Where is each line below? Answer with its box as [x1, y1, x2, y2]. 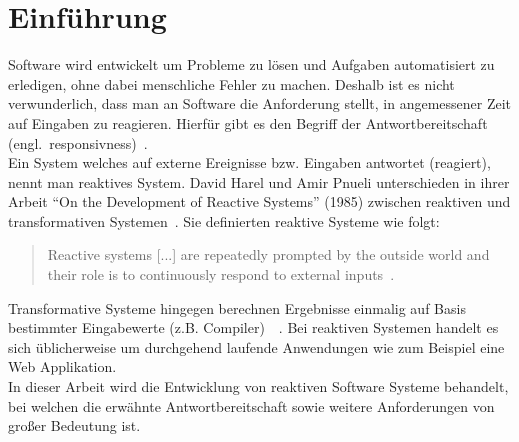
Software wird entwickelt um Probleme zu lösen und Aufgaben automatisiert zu [8, 54, 495, 75]
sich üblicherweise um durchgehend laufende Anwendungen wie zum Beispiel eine [8, 336, 505, 357]
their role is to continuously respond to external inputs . [47, 264, 395, 285]
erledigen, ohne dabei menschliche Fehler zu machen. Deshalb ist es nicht [8, 73, 455, 94]
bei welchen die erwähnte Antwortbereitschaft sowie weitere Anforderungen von [8, 395, 495, 416]
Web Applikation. [8, 356, 117, 377]
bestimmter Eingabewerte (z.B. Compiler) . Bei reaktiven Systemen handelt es [8, 317, 499, 338]
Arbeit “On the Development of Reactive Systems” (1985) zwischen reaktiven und [8, 191, 511, 212]
